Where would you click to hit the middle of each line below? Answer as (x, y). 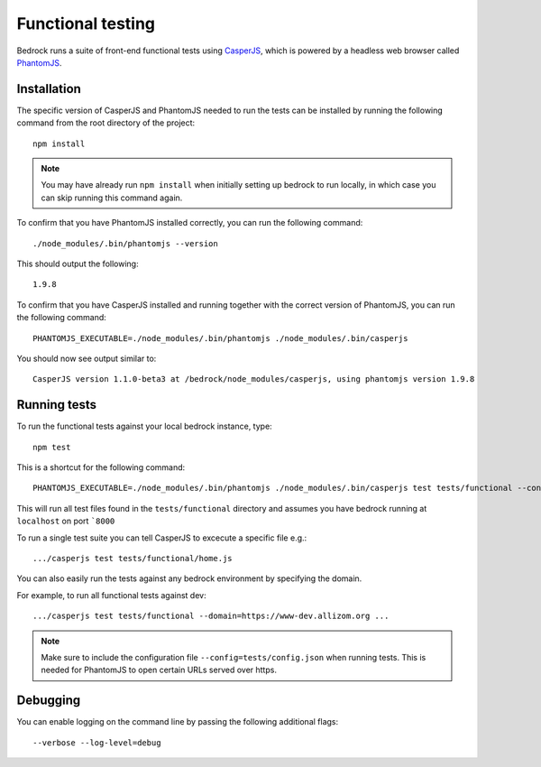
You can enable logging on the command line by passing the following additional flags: (178, 722)
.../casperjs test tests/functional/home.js (133, 558)
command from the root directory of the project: (106, 123)
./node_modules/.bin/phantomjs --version (125, 243)
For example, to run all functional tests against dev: (111, 595)
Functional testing (86, 23)
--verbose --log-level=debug (97, 743)
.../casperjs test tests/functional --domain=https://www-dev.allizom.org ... (211, 616)
